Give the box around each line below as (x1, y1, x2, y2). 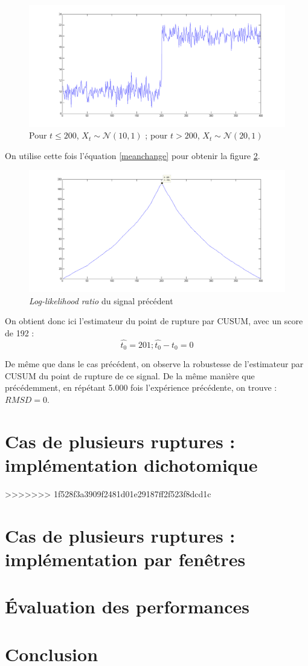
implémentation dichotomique (5, 452, 258, 477)
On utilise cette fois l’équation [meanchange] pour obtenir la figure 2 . (5, 149, 260, 162)
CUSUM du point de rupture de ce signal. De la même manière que (5, 369, 255, 382)
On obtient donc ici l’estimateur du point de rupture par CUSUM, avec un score (5, 315, 303, 327)
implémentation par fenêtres (5, 546, 246, 571)
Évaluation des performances (5, 594, 249, 619)
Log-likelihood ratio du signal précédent (29, 294, 173, 307)
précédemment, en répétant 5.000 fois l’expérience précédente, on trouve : (5, 381, 277, 394)
